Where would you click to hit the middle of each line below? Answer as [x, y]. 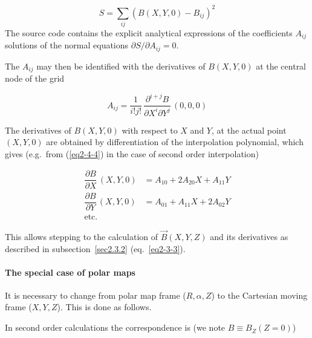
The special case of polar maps [70, 272]
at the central [281, 66]
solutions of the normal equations [67, 45]
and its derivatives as [249, 236]
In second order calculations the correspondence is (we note [115, 327]
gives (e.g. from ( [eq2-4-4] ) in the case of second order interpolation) [132, 153]
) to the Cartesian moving [259, 295]
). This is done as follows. [104, 307]
